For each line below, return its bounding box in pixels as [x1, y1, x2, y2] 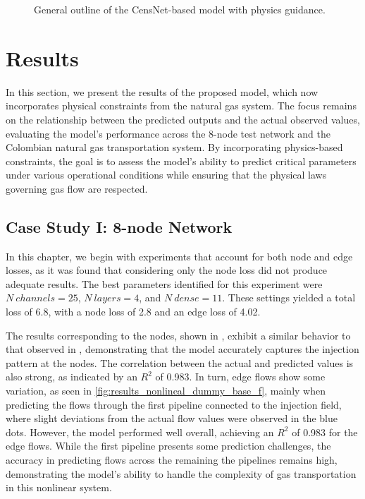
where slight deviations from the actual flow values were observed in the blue [6, 411, 338, 426]
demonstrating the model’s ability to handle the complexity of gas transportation [6, 466, 357, 481]
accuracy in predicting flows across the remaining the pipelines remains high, [6, 452, 338, 467]
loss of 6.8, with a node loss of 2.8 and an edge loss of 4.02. [6, 304, 261, 319]
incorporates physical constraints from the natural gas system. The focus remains [6, 98, 357, 113]
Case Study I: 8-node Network [6, 215, 233, 237]
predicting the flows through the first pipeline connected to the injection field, [6, 397, 342, 411]
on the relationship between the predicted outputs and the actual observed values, [6, 112, 360, 126]
